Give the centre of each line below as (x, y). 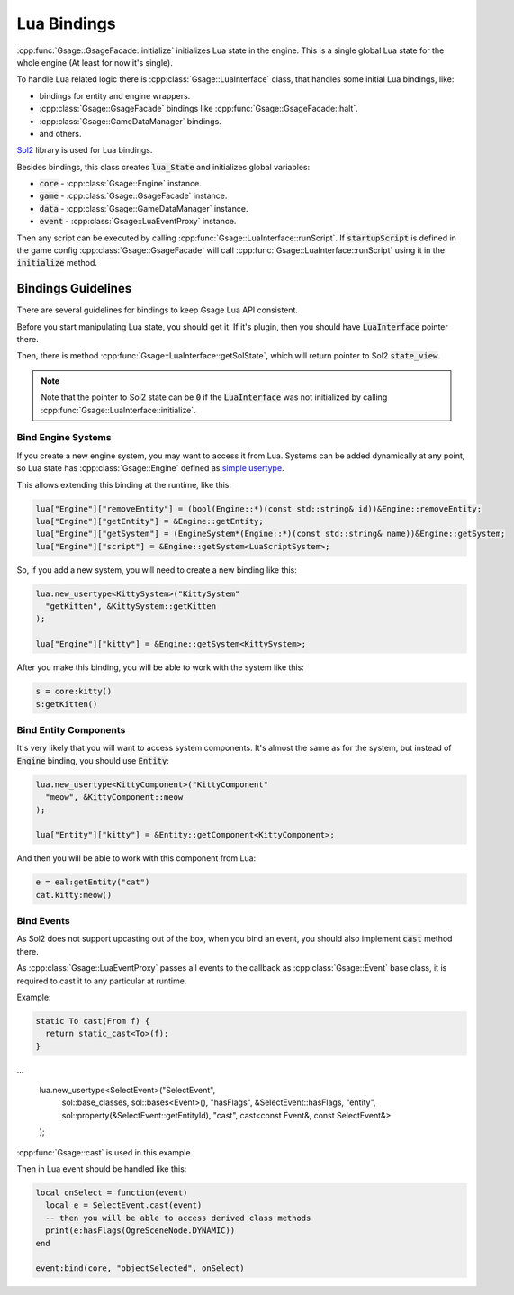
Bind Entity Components (71, 729)
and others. (60, 133)
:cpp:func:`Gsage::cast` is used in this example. (105, 1152)
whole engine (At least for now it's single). (95, 62)
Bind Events (44, 921)
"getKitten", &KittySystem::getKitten (131, 607)
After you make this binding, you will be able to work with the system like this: (161, 667)
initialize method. (57, 263)
